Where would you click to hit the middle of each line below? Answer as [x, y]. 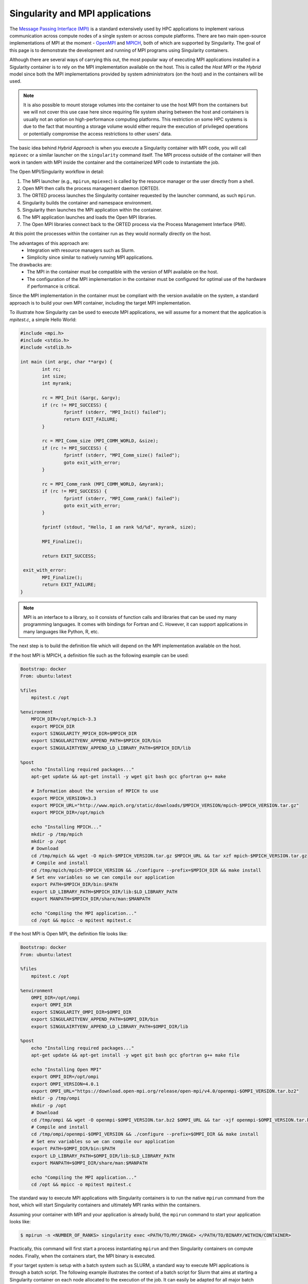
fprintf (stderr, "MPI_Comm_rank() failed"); [122, 498]
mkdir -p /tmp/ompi [56, 1098]
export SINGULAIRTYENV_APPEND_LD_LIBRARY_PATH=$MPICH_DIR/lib [111, 748]
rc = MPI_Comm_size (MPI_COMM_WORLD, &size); [100, 441]
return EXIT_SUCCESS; [69, 556]
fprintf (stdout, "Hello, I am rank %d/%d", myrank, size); [119, 527]
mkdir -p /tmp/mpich [57, 834]
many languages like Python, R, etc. [61, 631]
